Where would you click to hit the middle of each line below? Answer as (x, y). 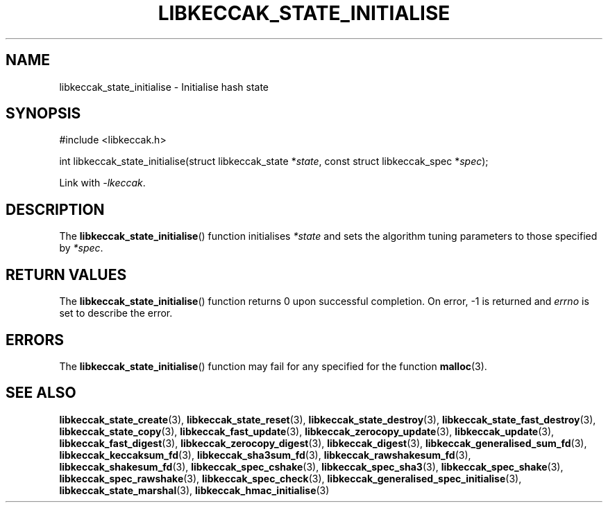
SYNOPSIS (43, 114)
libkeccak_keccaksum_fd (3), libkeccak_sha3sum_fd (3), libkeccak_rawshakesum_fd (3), (265, 455)
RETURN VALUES (66, 274)
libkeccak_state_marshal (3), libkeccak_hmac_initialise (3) (194, 490)
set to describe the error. (116, 313)
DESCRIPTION (55, 209)
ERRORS (35, 340)
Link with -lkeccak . (102, 183)
